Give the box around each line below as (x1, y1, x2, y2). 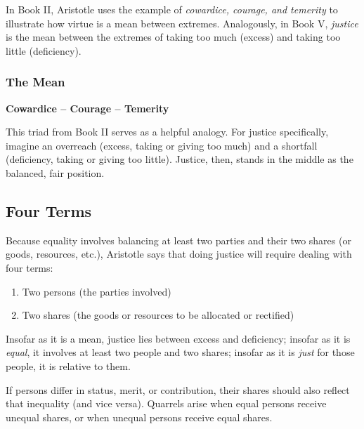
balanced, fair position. (6, 165, 105, 180)
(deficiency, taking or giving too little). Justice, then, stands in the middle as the (6, 152, 353, 166)
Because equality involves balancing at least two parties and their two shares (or (6, 232, 351, 247)
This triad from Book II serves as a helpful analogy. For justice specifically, (6, 124, 329, 139)
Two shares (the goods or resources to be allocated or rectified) (22, 308, 294, 322)
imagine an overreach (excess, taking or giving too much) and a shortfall (6, 138, 318, 152)
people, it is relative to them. (6, 358, 131, 373)
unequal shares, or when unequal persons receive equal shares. (6, 409, 273, 424)
